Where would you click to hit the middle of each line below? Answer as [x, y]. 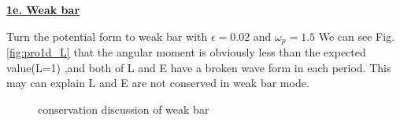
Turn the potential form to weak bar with [107, 36]
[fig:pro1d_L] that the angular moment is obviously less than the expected [186, 52]
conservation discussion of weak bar [124, 109]
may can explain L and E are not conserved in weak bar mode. [158, 83]
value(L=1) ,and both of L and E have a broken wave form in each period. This [199, 67]
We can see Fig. [357, 36]
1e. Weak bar [43, 9]
